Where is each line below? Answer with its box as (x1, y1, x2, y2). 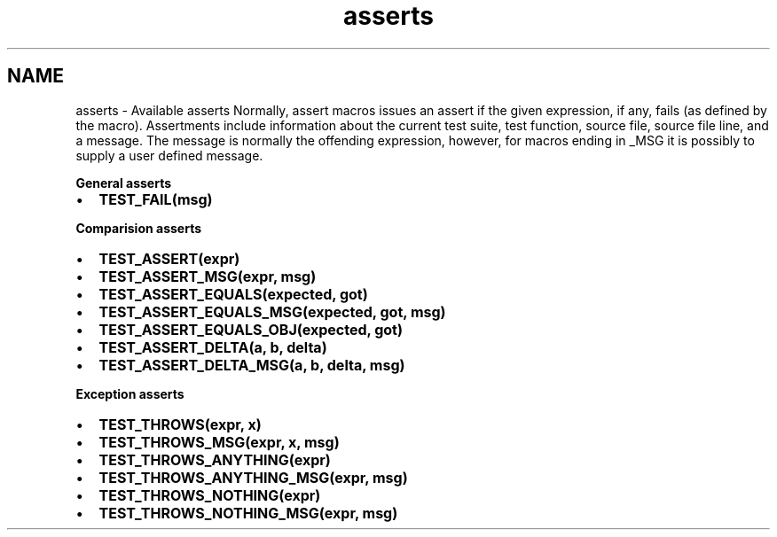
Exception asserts (75, 385, 184, 401)
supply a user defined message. (75, 147, 263, 163)
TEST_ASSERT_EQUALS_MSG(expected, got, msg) (98, 302, 446, 321)
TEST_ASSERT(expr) (98, 249, 240, 268)
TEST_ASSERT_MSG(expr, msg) (98, 267, 317, 285)
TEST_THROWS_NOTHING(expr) (98, 486, 321, 504)
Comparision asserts (75, 220, 201, 236)
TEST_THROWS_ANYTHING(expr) (98, 450, 331, 469)
